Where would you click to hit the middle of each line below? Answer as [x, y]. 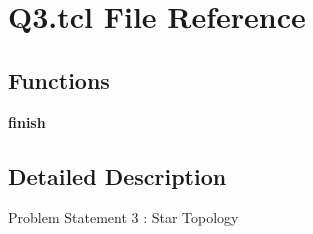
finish [27, 121]
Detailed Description [117, 175]
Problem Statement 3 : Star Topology [123, 217]
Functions [59, 79]
